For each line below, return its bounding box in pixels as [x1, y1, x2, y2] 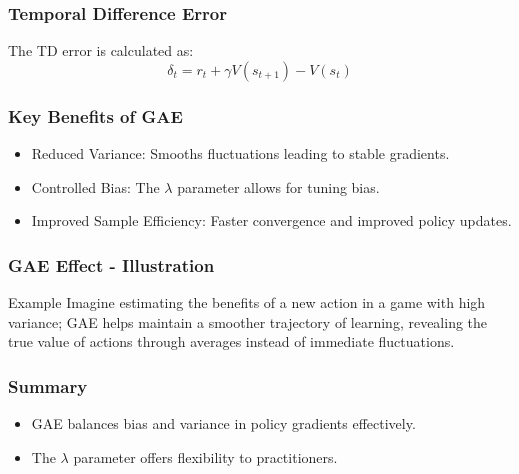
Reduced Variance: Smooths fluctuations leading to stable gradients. [31, 143, 450, 164]
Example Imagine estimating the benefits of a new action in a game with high [8, 292, 486, 313]
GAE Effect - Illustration [8, 252, 215, 277]
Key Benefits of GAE [8, 103, 183, 128]
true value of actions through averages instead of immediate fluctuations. [8, 331, 455, 352]
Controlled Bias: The [31, 176, 160, 197]
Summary [8, 373, 88, 398]
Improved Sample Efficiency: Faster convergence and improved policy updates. [31, 210, 512, 231]
